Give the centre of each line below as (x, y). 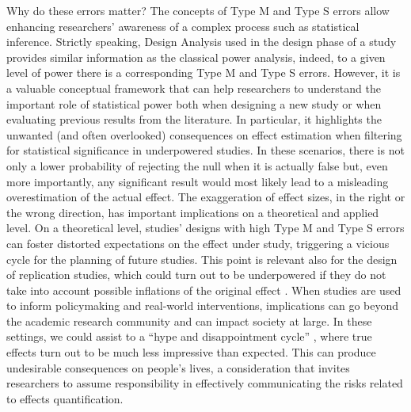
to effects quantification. (65, 398)
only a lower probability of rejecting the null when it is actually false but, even (197, 165)
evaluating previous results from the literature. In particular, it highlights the (194, 119)
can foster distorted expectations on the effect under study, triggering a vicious (198, 243)
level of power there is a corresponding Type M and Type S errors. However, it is (204, 72)
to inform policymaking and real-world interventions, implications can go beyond (203, 305)
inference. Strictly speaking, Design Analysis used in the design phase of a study (202, 42)
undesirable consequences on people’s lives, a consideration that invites (178, 367)
